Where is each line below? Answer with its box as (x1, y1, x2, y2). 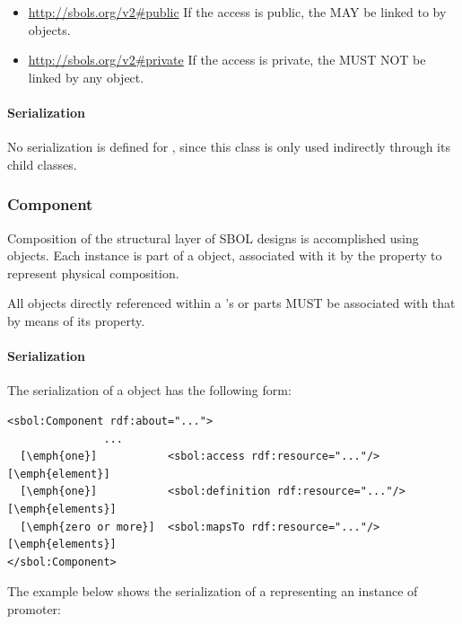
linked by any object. (28, 67, 144, 86)
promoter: (7, 599, 61, 618)
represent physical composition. (7, 263, 179, 282)
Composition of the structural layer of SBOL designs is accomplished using (7, 228, 419, 247)
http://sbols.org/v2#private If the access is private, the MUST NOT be (28, 50, 426, 69)
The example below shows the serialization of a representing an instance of (7, 582, 418, 601)
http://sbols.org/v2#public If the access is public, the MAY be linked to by (28, 3, 447, 21)
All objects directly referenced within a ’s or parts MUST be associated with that (7, 294, 456, 312)
